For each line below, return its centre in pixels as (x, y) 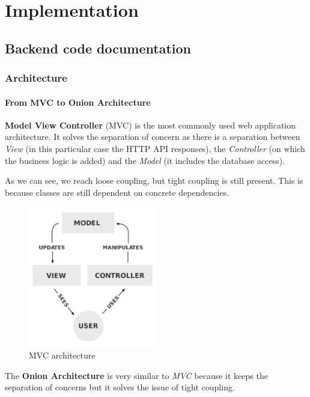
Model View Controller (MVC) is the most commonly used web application (150, 125)
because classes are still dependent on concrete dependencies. (117, 192)
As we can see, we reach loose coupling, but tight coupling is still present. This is (154, 180)
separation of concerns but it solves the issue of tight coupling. (120, 387)
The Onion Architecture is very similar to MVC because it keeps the (136, 375)
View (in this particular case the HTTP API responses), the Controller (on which (155, 148)
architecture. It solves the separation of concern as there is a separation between (153, 137)
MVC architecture (62, 355)
